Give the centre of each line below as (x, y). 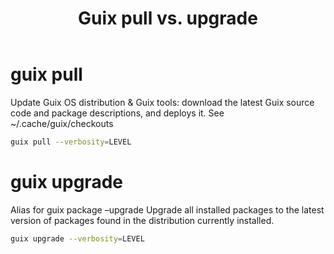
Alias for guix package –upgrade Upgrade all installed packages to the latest (167, 209)
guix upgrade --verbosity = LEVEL (77, 238)
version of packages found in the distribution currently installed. (142, 220)
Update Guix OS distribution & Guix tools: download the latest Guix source (162, 102)
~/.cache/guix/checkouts (62, 123)
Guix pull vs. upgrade (168, 18)
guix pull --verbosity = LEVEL (71, 142)
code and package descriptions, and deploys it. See (117, 113)
